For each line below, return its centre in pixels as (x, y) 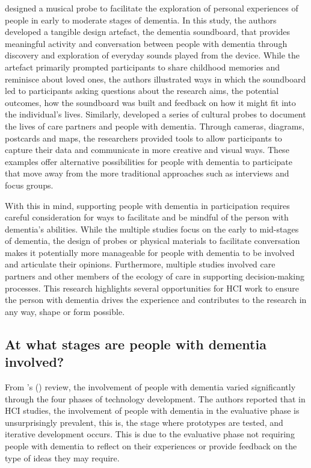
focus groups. (29, 185)
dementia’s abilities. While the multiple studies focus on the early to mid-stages (152, 229)
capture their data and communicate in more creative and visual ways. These (147, 150)
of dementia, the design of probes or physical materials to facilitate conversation (152, 241)
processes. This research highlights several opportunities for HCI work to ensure (152, 288)
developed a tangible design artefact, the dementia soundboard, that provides (148, 32)
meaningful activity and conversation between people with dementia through (146, 43)
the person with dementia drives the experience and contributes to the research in (156, 300)
